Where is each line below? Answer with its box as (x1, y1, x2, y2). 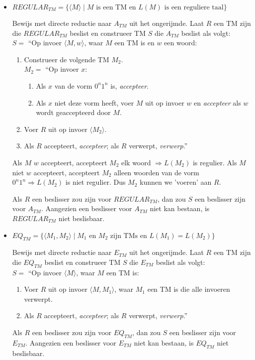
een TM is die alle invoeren (147, 284, 230, 294)
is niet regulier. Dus (65, 177, 126, 187)
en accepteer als (194, 97, 241, 108)
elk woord (121, 157, 151, 167)
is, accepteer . (110, 80, 149, 91)
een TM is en (114, 37, 155, 48)
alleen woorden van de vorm (114, 167, 199, 177)
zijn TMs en (110, 232, 147, 240)
